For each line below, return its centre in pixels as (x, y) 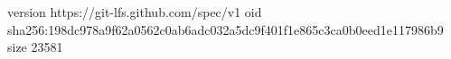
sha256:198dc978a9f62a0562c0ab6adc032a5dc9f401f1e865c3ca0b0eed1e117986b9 (225, 29)
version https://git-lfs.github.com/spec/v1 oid (135, 12)
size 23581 (35, 47)
